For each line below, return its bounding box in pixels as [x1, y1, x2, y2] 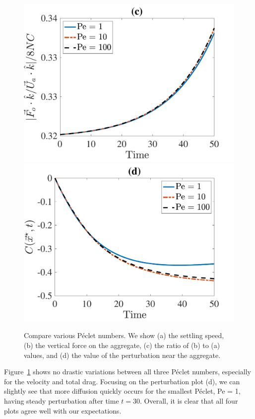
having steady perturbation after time [4, 395, 119, 406]
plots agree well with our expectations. [4, 405, 122, 416]
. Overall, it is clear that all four [140, 395, 238, 406]
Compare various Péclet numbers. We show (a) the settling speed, [24, 330, 224, 341]
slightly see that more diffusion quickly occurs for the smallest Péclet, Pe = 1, [4, 386, 241, 396]
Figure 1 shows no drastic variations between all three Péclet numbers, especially [4, 366, 252, 377]
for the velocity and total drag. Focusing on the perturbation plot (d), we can [4, 376, 240, 386]
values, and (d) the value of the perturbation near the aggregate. [24, 349, 221, 360]
